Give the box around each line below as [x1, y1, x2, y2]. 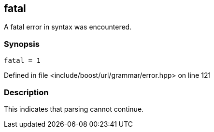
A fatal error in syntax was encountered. [4, 23, 132, 31]
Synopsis [4, 39, 40, 49]
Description [4, 87, 49, 97]
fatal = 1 [4, 57, 41, 65]
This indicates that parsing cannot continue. [4, 104, 144, 113]
